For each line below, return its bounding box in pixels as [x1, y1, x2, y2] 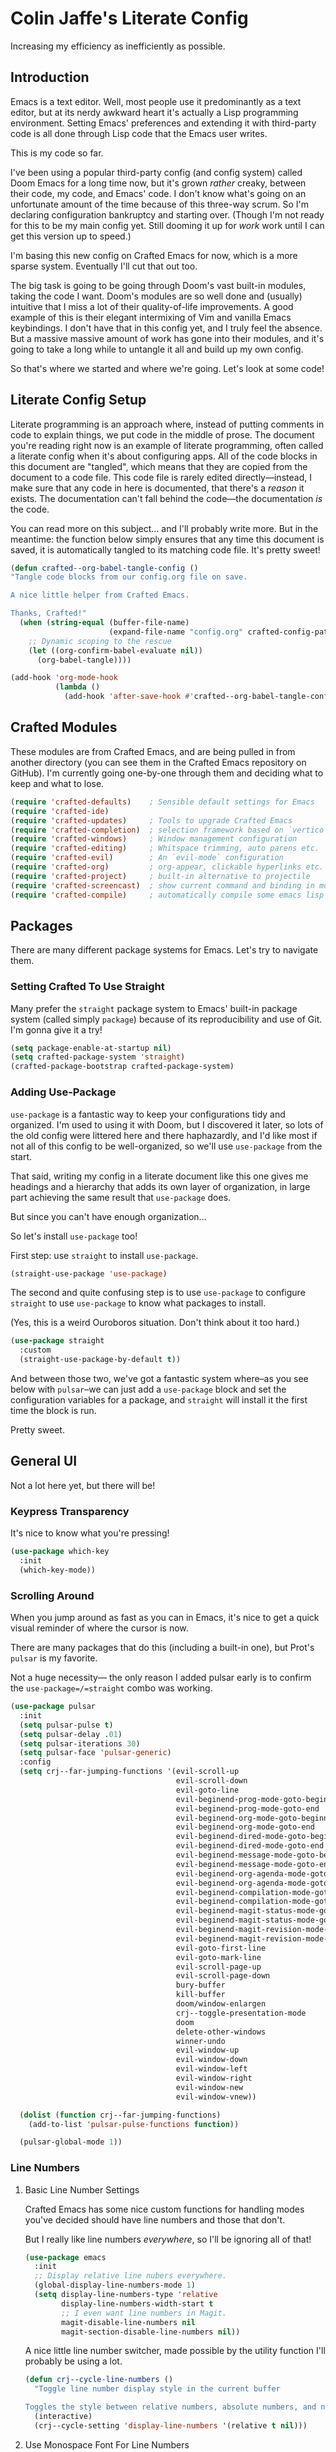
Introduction [10, 69, 90, 86]
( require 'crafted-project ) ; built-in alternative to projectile [10, 871, 311, 881]
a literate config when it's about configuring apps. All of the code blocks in [10, 450, 318, 462]
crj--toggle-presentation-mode [175, 2008, 307, 2018]
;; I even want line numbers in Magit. [61, 2308, 227, 2318]
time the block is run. [10, 1405, 97, 1417]
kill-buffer [175, 1990, 226, 2000]
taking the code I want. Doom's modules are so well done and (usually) [10, 290, 303, 302]
